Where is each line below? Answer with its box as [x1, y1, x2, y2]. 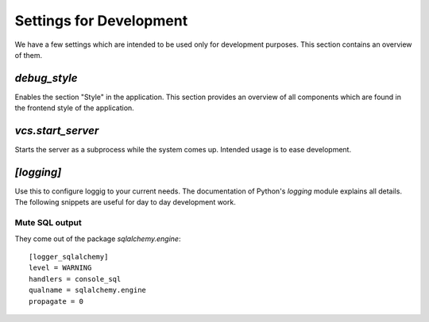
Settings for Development [14, 12, 188, 29]
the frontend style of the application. [14, 103, 134, 113]
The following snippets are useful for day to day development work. [14, 197, 236, 207]
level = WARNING [29, 263, 92, 273]
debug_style [14, 71, 78, 85]
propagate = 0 [29, 297, 83, 305]
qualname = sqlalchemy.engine [29, 286, 147, 295]
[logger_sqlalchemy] [29, 252, 109, 261]
